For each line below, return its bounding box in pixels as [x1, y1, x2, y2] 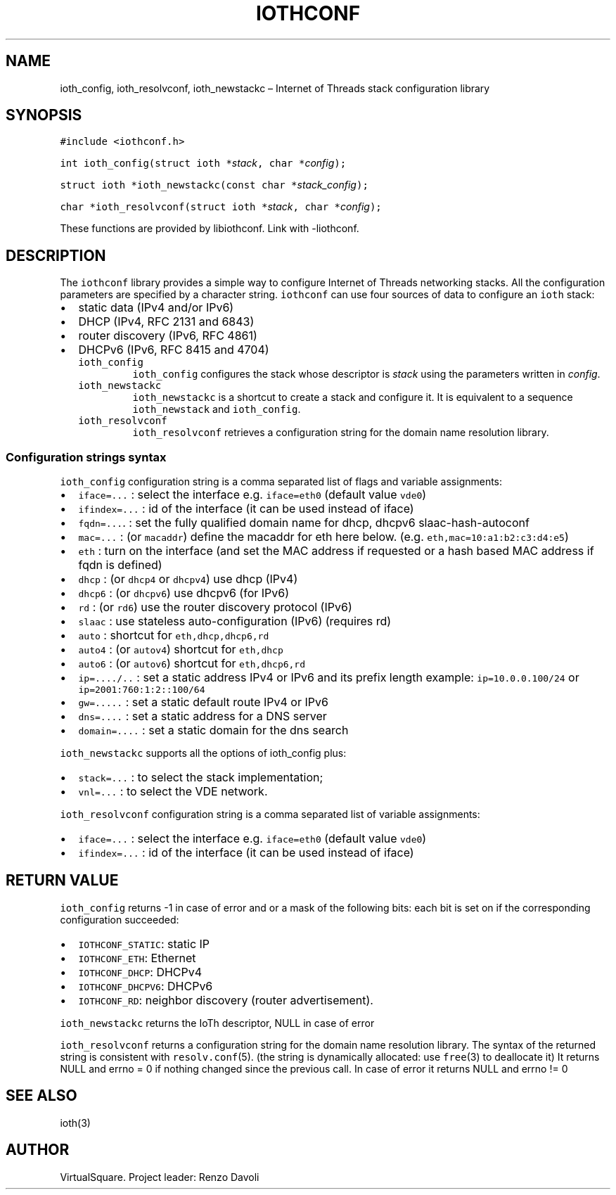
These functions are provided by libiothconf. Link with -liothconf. [60, 222, 359, 235]
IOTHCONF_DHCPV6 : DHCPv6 [78, 978, 213, 993]
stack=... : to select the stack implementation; [78, 770, 323, 785]
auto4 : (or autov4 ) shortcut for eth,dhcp [78, 642, 283, 657]
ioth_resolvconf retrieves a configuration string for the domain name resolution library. [132, 426, 549, 439]
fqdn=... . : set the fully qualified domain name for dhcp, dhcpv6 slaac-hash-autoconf [78, 516, 530, 530]
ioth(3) [60, 1116, 91, 1129]
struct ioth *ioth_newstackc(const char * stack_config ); [60, 179, 368, 191]
